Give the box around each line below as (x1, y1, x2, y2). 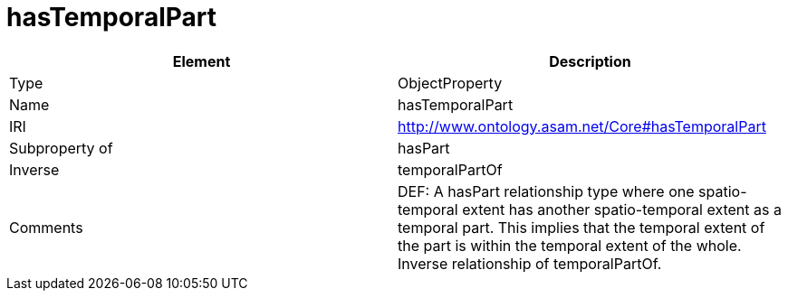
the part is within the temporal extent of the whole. (398, 236, 742, 255)
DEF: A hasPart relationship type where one (398, 182, 695, 200)
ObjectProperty (398, 73, 503, 92)
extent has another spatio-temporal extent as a (462, 200, 782, 219)
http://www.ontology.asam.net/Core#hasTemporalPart (398, 116, 766, 135)
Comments (9, 218, 83, 237)
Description (549, 51, 631, 70)
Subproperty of (9, 138, 113, 157)
